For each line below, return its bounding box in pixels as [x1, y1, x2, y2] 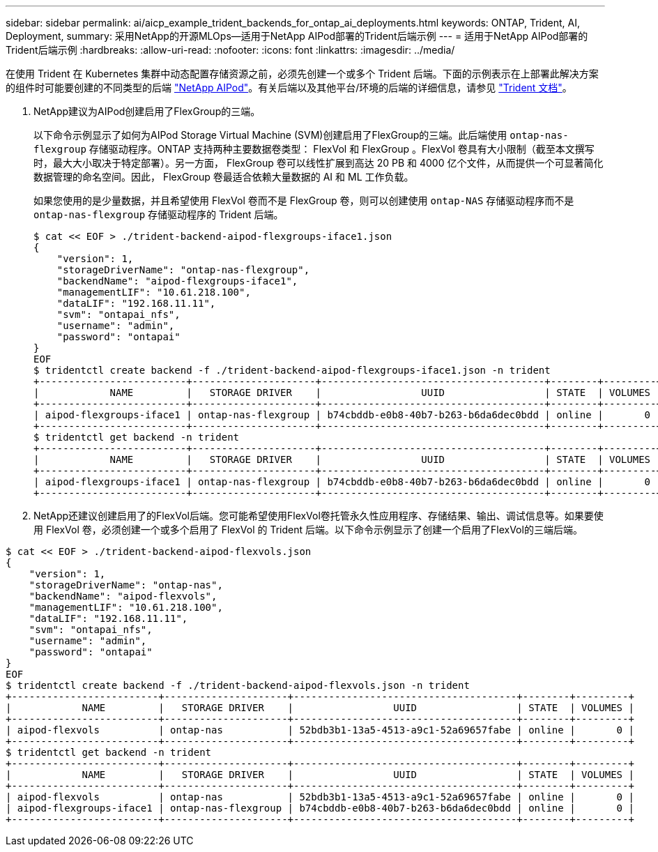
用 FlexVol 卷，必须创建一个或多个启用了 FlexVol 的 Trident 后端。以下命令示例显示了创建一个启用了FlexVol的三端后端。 [33, 524, 583, 535]
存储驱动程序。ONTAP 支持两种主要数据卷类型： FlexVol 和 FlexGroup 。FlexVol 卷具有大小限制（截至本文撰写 [89, 143, 595, 155]
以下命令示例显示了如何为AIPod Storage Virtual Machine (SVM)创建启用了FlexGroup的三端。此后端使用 [33, 129, 507, 141]
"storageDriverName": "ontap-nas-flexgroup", [56, 264, 310, 275]
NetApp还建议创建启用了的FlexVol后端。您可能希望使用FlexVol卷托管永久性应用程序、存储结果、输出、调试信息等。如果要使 [33, 510, 604, 522]
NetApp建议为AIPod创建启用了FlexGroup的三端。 [33, 105, 261, 117]
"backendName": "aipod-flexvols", [29, 591, 217, 602]
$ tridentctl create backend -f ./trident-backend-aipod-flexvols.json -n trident [6, 680, 470, 691]
